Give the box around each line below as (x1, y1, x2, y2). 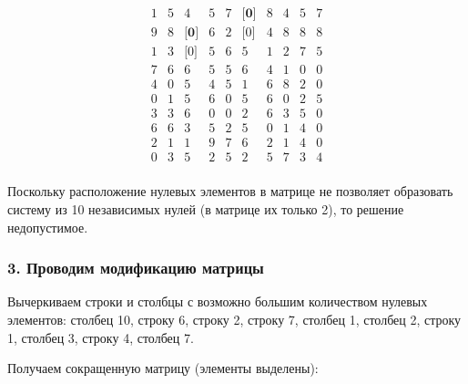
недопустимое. (7, 217, 88, 236)
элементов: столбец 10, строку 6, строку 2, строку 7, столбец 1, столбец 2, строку (7, 309, 462, 328)
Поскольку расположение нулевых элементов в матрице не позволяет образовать (7, 182, 453, 201)
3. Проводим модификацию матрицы (7, 256, 264, 279)
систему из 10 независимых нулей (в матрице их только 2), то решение (7, 199, 404, 218)
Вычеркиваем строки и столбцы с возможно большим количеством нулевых (7, 292, 428, 311)
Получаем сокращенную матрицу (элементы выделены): (7, 358, 319, 378)
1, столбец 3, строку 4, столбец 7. (7, 327, 194, 347)
